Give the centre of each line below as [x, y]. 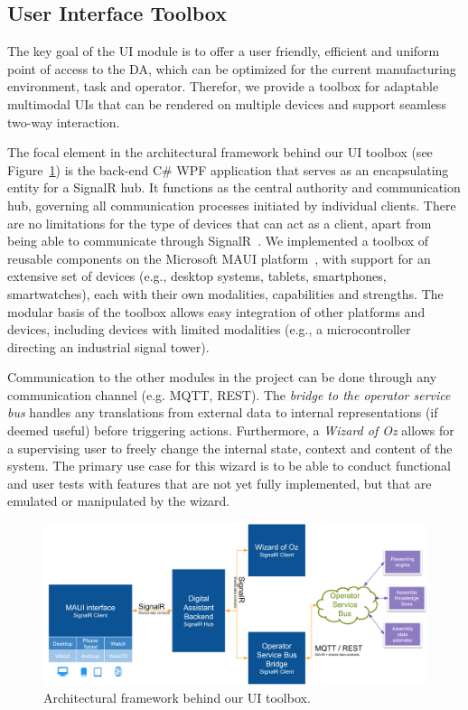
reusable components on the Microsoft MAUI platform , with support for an [219, 258]
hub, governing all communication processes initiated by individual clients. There [232, 205]
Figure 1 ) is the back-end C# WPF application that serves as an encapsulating [228, 169]
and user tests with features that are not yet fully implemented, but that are [220, 483]
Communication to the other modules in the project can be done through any [222, 377]
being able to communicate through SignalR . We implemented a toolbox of [218, 241]
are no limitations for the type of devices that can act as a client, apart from [220, 223]
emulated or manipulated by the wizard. [119, 501]
